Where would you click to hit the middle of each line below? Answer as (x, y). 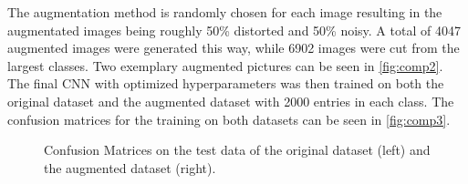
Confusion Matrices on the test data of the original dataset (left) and (237, 150)
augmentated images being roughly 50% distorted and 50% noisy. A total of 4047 (234, 30)
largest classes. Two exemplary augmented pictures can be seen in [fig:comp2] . (225, 65)
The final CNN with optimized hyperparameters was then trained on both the (226, 83)
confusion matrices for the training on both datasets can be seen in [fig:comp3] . (229, 119)
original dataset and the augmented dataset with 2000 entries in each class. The (231, 101)
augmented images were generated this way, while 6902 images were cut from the (234, 48)
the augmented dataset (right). (130, 167)
